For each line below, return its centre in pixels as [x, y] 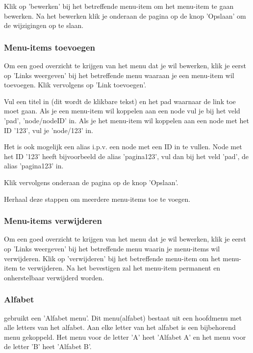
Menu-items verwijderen [53, 221]
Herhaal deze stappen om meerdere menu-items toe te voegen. [97, 199]
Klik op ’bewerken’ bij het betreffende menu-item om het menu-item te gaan [119, 6]
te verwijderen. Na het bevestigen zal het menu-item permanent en [120, 268]
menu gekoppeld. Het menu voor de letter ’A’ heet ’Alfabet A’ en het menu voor [125, 337]
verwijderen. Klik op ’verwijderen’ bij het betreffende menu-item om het [112, 258]
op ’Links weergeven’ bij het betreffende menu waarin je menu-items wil [112, 248]
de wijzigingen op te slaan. [44, 25]
